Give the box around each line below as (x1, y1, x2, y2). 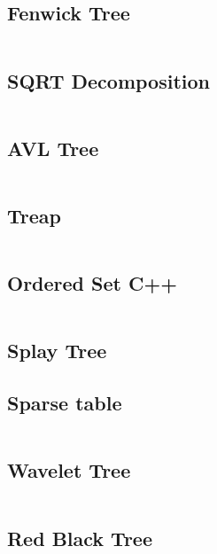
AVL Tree (7, 134, 99, 161)
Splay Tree (7, 337, 107, 364)
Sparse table (7, 389, 122, 417)
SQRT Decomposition (7, 66, 211, 94)
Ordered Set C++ (7, 269, 177, 297)
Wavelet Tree (7, 456, 131, 484)
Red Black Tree (7, 524, 152, 551)
